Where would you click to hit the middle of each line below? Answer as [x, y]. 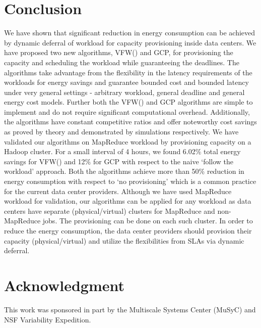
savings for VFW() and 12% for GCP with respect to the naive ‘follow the [119, 161]
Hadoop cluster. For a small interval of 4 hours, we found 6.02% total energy [122, 151]
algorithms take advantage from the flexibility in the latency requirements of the [128, 72]
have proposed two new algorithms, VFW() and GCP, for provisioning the [119, 52]
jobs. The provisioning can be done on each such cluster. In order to [148, 221]
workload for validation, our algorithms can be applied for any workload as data [128, 201]
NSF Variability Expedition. [48, 319]
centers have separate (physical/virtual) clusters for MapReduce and [110, 210]
